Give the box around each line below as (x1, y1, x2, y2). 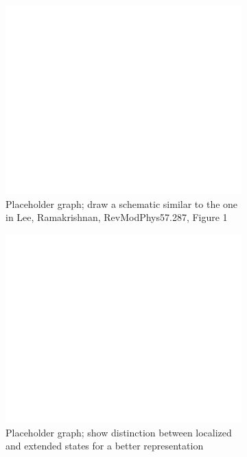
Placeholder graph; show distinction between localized (5, 425, 232, 439)
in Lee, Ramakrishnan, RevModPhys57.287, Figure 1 (5, 210, 228, 224)
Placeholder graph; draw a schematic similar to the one (5, 196, 238, 211)
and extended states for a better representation (5, 438, 204, 453)
